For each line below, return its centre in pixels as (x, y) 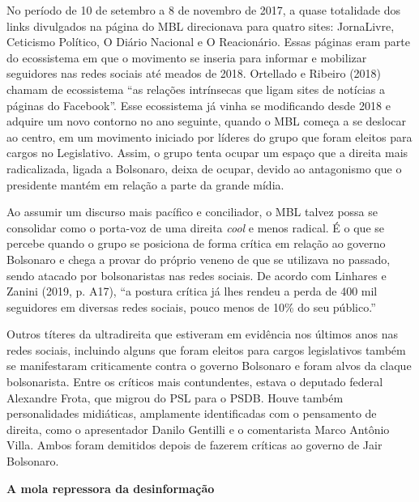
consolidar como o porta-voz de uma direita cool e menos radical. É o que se (196, 227)
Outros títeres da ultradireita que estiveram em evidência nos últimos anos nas (202, 334)
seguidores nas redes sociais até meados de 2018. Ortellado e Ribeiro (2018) (194, 73)
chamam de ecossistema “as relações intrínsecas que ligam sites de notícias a (196, 89)
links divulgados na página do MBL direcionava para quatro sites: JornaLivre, (201, 26)
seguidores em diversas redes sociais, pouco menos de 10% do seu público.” (191, 306)
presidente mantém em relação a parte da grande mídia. (145, 184)
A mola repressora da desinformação (111, 488)
